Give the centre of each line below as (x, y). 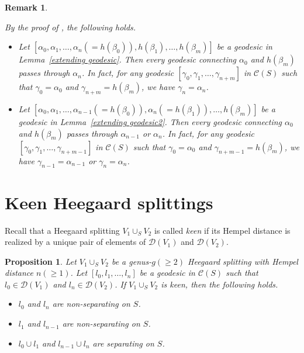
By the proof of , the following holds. (70, 27)
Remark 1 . (26, 7)
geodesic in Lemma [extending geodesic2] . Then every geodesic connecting (150, 121)
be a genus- (132, 261)
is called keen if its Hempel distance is (222, 230)
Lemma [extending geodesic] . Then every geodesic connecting (127, 59)
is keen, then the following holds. (220, 284)
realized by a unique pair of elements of (75, 242)
